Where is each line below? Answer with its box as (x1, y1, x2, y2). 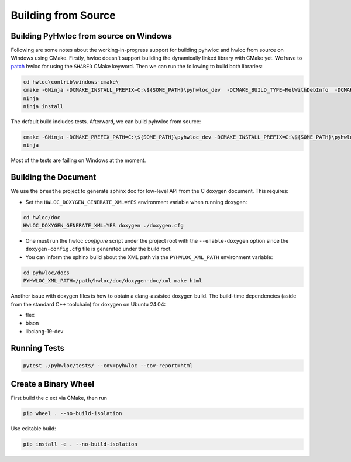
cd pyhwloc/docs (23, 269, 70, 276)
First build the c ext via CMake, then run (11, 395, 108, 402)
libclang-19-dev (25, 327, 64, 335)
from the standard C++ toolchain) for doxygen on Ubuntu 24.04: (11, 301, 166, 308)
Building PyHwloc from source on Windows (11, 31, 173, 41)
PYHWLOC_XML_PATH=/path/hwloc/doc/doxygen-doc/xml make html (23, 278, 202, 284)
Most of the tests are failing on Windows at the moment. (11, 157, 146, 164)
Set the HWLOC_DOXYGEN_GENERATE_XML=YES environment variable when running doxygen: (25, 198, 247, 205)
